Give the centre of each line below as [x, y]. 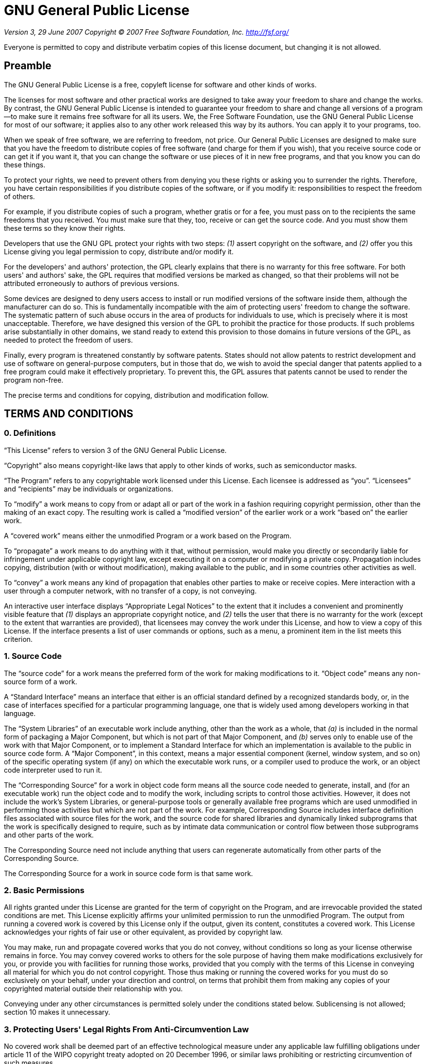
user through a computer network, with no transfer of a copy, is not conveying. [130, 591]
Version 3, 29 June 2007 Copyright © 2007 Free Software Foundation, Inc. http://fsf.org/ [146, 32]
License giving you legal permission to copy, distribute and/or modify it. [119, 251]
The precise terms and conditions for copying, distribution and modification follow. [136, 395]
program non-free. [34, 380]
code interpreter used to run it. [53, 770]
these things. [25, 164]
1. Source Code [33, 656]
